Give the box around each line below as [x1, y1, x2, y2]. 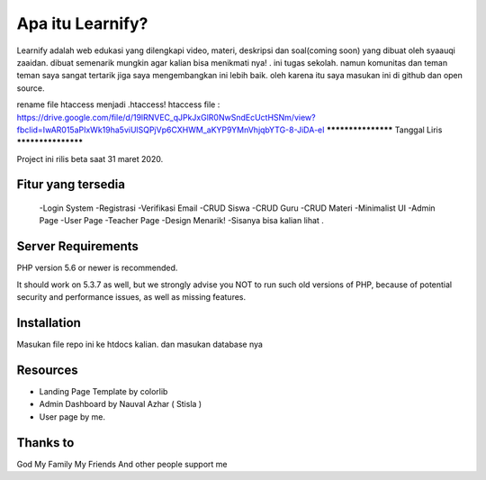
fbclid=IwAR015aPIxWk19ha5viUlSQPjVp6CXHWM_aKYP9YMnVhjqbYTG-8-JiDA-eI [16, 124, 325, 135]
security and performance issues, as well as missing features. [16, 292, 247, 303]
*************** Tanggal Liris [326, 124, 443, 135]
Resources [16, 362, 78, 377]
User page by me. [39, 411, 105, 422]
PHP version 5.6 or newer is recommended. [16, 262, 178, 274]
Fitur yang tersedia [16, 177, 126, 193]
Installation [16, 315, 81, 331]
